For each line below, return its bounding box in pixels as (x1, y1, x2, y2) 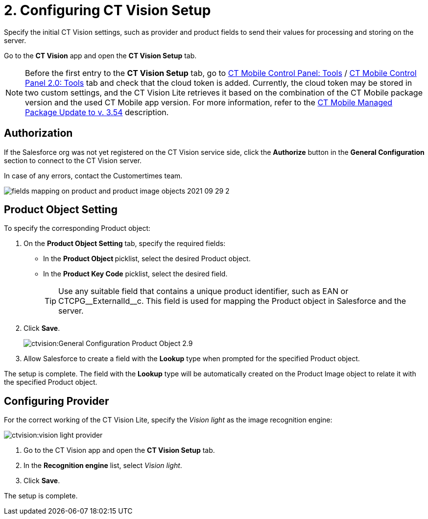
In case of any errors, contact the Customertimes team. (4, 171, 183, 180)
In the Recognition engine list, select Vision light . (24, 461, 182, 470)
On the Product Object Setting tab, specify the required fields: (24, 239, 226, 248)
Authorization (4, 127, 73, 140)
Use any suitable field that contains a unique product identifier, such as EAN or (58, 286, 349, 297)
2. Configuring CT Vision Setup (4, 2, 211, 19)
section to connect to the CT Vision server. (4, 156, 142, 165)
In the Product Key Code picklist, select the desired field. (43, 270, 228, 278)
